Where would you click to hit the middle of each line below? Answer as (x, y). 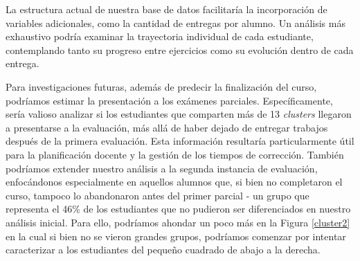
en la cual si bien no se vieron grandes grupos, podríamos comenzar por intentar (176, 236)
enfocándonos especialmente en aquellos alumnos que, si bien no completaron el (174, 182)
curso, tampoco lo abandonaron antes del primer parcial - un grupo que (157, 195)
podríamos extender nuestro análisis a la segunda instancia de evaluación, (162, 168)
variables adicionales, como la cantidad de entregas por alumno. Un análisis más (175, 22)
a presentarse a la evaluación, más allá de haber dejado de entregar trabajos (167, 127)
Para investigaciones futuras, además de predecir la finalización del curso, (161, 86)
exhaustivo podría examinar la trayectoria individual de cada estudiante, (160, 36)
